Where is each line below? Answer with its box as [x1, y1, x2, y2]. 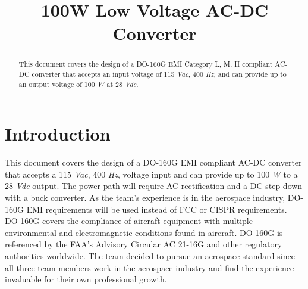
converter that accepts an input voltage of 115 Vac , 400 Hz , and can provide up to [32, 69, 287, 79]
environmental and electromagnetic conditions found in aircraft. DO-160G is [5, 226, 283, 238]
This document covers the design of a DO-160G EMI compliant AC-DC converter [5, 156, 302, 169]
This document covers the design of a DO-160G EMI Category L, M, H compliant [18, 59, 273, 69]
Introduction [5, 122, 111, 146]
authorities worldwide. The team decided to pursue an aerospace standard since [5, 250, 295, 262]
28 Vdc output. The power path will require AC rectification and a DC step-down [5, 179, 303, 192]
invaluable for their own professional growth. [5, 273, 167, 285]
